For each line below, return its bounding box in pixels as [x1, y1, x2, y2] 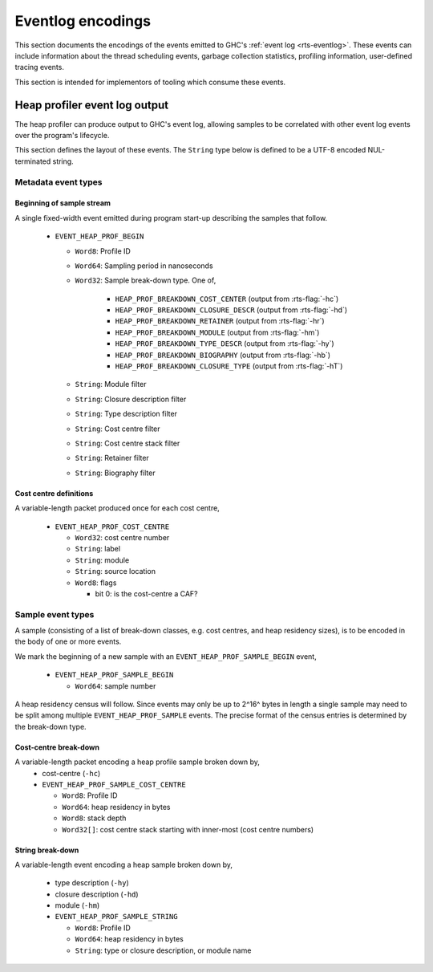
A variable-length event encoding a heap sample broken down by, [14, 860, 233, 869]
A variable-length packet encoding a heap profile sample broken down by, [14, 757, 260, 767]
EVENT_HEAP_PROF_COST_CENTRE [55, 522, 170, 531]
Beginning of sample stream [14, 198, 111, 208]
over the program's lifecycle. [14, 131, 110, 140]
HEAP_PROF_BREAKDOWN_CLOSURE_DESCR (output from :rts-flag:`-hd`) [115, 305, 348, 315]
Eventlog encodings [14, 12, 152, 30]
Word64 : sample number [75, 681, 156, 690]
